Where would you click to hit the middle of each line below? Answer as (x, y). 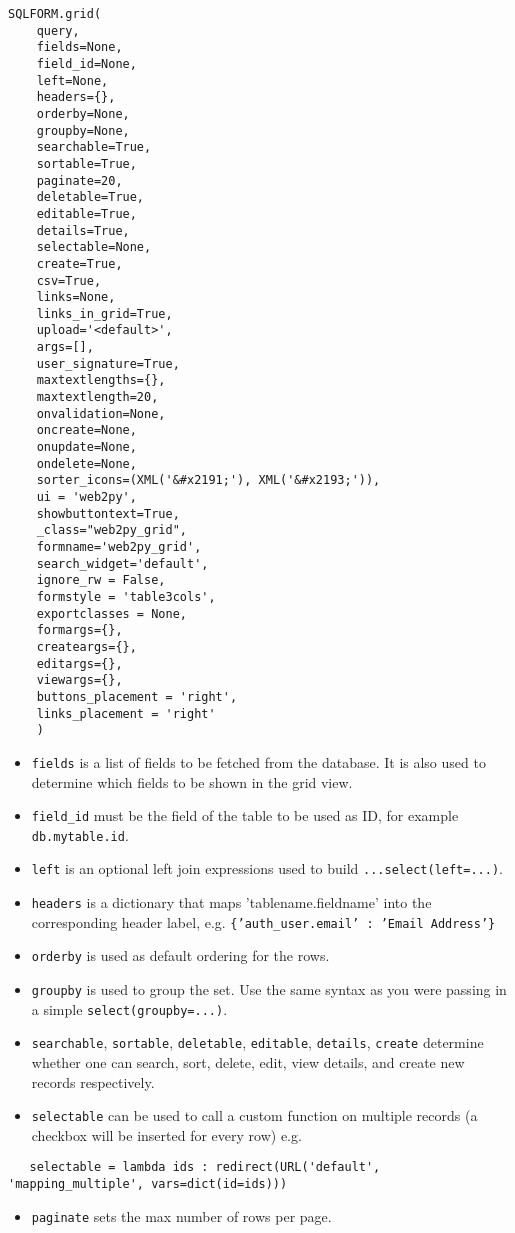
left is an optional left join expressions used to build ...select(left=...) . (267, 868)
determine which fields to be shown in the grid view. (192, 781)
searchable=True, (94, 147)
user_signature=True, (108, 363)
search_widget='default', (122, 563)
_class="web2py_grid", (111, 530)
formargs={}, (79, 630)
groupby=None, (83, 130)
